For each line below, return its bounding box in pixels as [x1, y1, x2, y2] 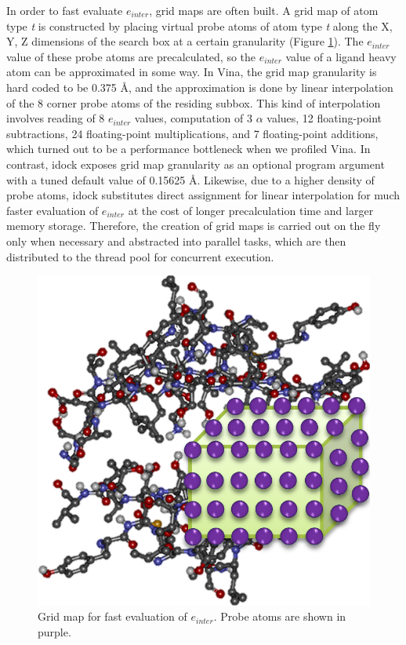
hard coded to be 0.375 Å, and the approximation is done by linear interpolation [6, 78, 393, 95]
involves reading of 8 [6, 110, 105, 126]
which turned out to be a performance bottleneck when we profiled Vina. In [6, 140, 371, 157]
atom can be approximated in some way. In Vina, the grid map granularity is [6, 64, 377, 80]
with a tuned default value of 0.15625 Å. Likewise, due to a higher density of [6, 171, 375, 188]
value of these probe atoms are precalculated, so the [6, 48, 256, 64]
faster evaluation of [6, 202, 99, 218]
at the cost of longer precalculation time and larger [128, 202, 374, 218]
